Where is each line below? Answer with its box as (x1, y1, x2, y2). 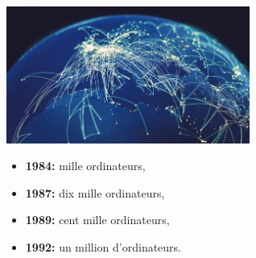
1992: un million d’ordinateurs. (25, 239, 182, 256)
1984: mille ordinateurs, (25, 157, 146, 174)
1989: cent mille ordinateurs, (25, 211, 170, 228)
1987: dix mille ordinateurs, (25, 184, 165, 201)
